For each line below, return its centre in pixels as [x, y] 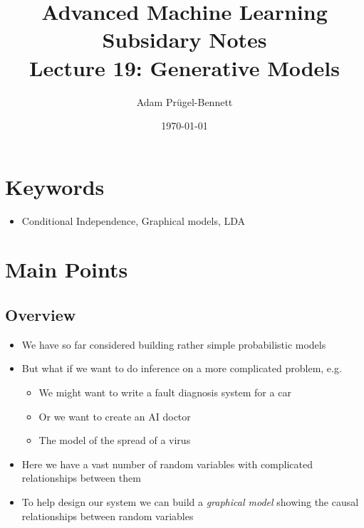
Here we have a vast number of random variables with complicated [167, 464]
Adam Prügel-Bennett [184, 101]
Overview [41, 314]
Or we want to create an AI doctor [115, 416]
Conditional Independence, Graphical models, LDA [134, 220]
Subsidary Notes [184, 39]
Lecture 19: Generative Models [184, 67]
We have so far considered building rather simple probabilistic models [174, 344]
